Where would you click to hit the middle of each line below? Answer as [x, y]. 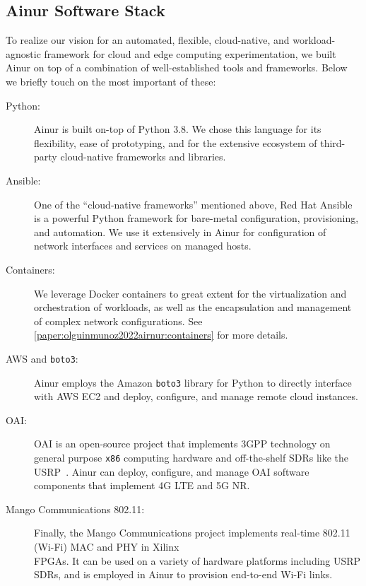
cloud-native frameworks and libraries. [143, 157]
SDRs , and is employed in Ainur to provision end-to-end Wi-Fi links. [183, 574]
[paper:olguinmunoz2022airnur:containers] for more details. [161, 335]
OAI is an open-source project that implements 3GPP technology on [182, 444]
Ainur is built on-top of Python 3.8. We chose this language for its [178, 129]
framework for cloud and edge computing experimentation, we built [190, 53]
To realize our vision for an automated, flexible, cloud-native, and [148, 40]
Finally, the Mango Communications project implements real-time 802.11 [192, 533]
